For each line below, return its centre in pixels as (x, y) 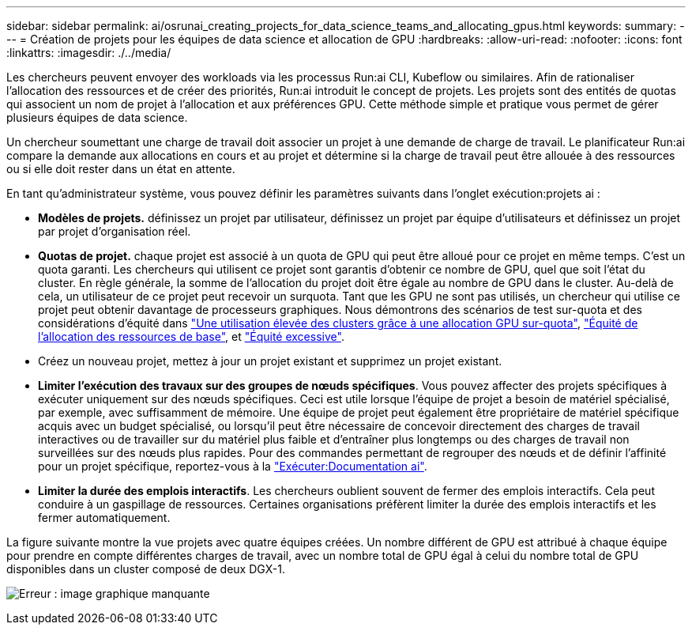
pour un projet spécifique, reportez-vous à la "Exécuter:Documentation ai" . (233, 466)
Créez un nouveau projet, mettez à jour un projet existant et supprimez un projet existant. (270, 361)
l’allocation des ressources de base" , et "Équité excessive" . (191, 336)
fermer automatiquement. (104, 518)
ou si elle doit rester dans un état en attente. (121, 169)
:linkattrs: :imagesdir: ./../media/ (89, 53)
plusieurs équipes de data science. (97, 117)
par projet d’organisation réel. (115, 231)
